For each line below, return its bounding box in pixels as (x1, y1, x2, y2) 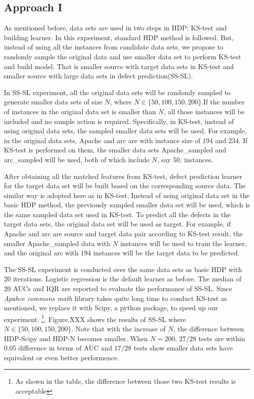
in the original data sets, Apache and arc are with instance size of (4, 135, 201, 145)
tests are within (198, 333, 245, 343)
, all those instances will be (164, 106, 245, 116)
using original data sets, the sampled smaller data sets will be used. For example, (4, 125, 247, 136)
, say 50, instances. (157, 154, 213, 164)
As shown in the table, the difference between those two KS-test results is (15, 376, 236, 386)
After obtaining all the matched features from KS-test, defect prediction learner (4, 171, 243, 181)
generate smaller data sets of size (4, 97, 103, 107)
